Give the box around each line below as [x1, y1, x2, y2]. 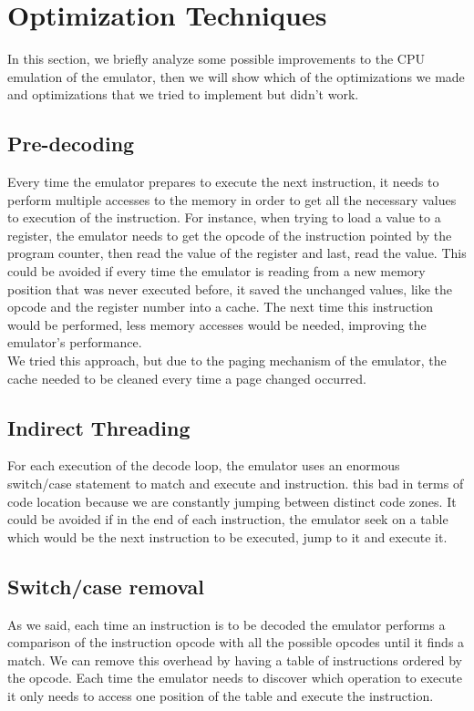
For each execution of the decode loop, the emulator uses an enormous [7, 456, 400, 475]
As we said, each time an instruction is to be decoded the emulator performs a [7, 614, 446, 634]
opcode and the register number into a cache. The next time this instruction [7, 297, 434, 316]
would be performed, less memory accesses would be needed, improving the [7, 314, 427, 334]
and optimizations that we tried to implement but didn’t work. [7, 85, 359, 104]
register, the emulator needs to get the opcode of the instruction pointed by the [7, 225, 452, 244]
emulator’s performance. [7, 333, 142, 352]
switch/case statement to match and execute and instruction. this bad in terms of [7, 474, 464, 493]
